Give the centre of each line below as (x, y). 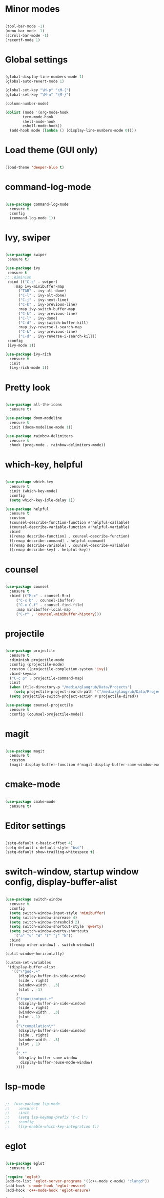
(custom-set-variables (28, 963)
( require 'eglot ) (23, 1177)
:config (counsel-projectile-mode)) (47, 714)
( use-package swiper (26, 255)
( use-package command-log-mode (37, 204)
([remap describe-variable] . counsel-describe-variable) (70, 545)
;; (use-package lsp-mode (32, 1104)
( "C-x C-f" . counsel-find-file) (50, 605)
